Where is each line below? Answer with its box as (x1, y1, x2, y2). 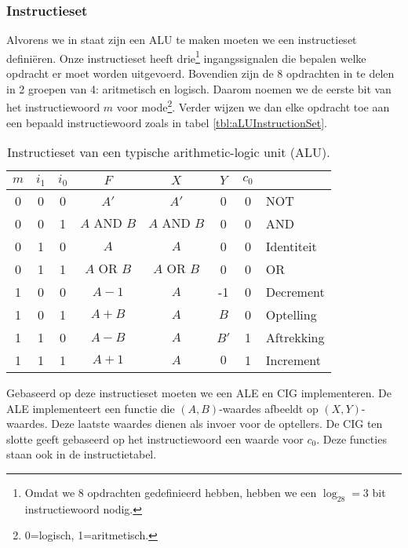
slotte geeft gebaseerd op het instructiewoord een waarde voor (6, 430, 304, 447)
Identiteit (265, 237, 317, 256)
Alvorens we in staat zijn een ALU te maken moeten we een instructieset (6, 31, 357, 48)
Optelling (265, 305, 317, 324)
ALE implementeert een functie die (6, 400, 175, 416)
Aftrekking (265, 328, 325, 347)
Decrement (265, 283, 325, 301)
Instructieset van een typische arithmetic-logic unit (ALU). (7, 143, 330, 162)
